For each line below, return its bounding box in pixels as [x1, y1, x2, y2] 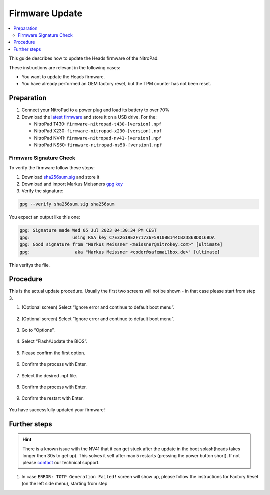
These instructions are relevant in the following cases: [9, 64, 121, 70]
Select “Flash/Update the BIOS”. [21, 338, 87, 344]
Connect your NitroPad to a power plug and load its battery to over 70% [21, 107, 170, 113]
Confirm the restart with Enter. [21, 395, 84, 401]
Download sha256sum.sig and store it [21, 174, 100, 180]
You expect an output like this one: [9, 214, 81, 220]
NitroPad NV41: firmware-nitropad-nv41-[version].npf [34, 135, 162, 141]
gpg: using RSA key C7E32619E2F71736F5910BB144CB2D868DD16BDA [19, 234, 215, 240]
